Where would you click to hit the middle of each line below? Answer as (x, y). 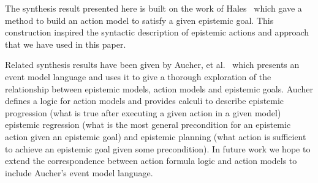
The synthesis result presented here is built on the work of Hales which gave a (153, 8)
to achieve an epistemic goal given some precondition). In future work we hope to (158, 148)
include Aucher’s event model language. (79, 172)
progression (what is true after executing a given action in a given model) (143, 112)
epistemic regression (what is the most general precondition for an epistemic (148, 125)
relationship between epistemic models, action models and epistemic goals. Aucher (159, 88)
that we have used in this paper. (66, 44)
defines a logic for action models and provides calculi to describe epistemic (145, 101)
